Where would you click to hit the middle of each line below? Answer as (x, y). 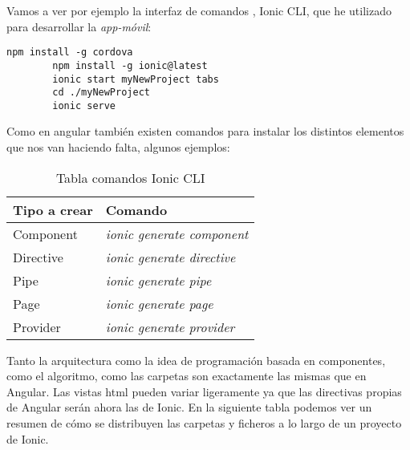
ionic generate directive (170, 257)
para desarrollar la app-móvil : (79, 26)
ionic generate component (177, 233)
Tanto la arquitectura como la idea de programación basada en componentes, (196, 360)
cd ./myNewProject (101, 93)
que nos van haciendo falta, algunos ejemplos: (118, 147)
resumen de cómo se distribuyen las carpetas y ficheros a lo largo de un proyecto (204, 423)
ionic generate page (159, 303)
